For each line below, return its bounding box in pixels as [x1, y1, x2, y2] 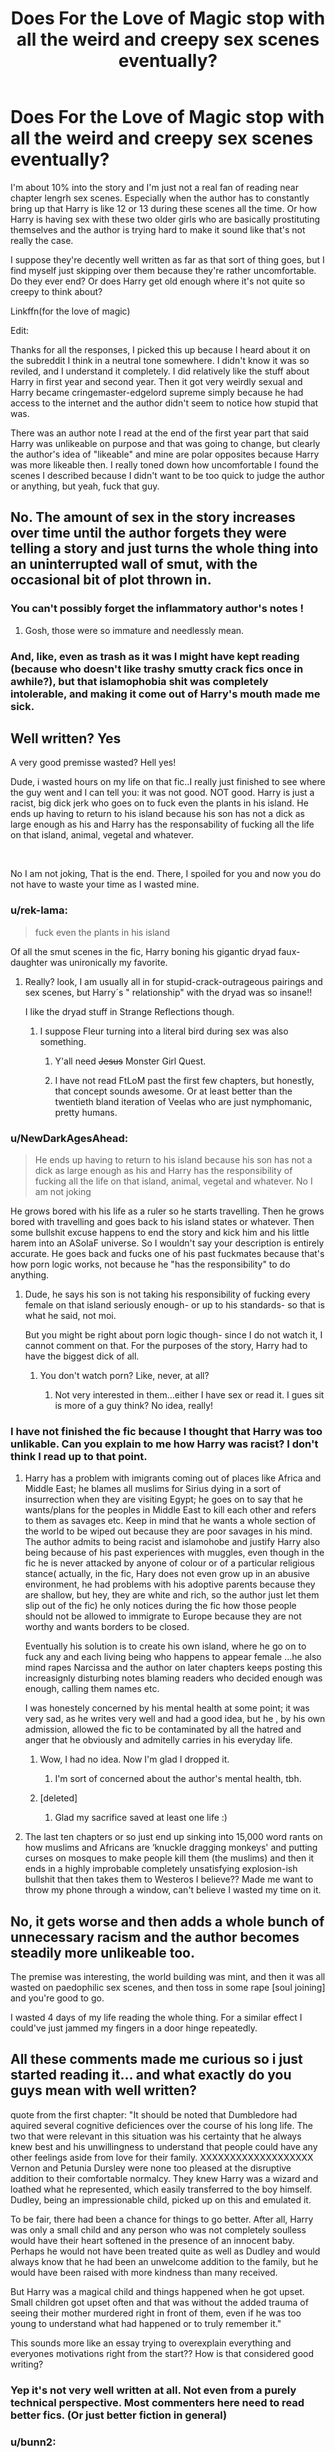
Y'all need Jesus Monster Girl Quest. [54, 1055, 207, 1067]
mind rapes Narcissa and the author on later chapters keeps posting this [24, 1662, 323, 1674]
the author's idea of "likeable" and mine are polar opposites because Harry [10, 448, 320, 460]
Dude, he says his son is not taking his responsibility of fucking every [24, 1288, 311, 1300]
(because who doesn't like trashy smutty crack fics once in [10, 662, 304, 676]
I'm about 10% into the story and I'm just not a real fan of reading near [10, 181, 300, 193]
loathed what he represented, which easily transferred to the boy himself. [10, 2183, 313, 2195]
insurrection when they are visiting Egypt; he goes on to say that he [24, 1493, 303, 1506]
